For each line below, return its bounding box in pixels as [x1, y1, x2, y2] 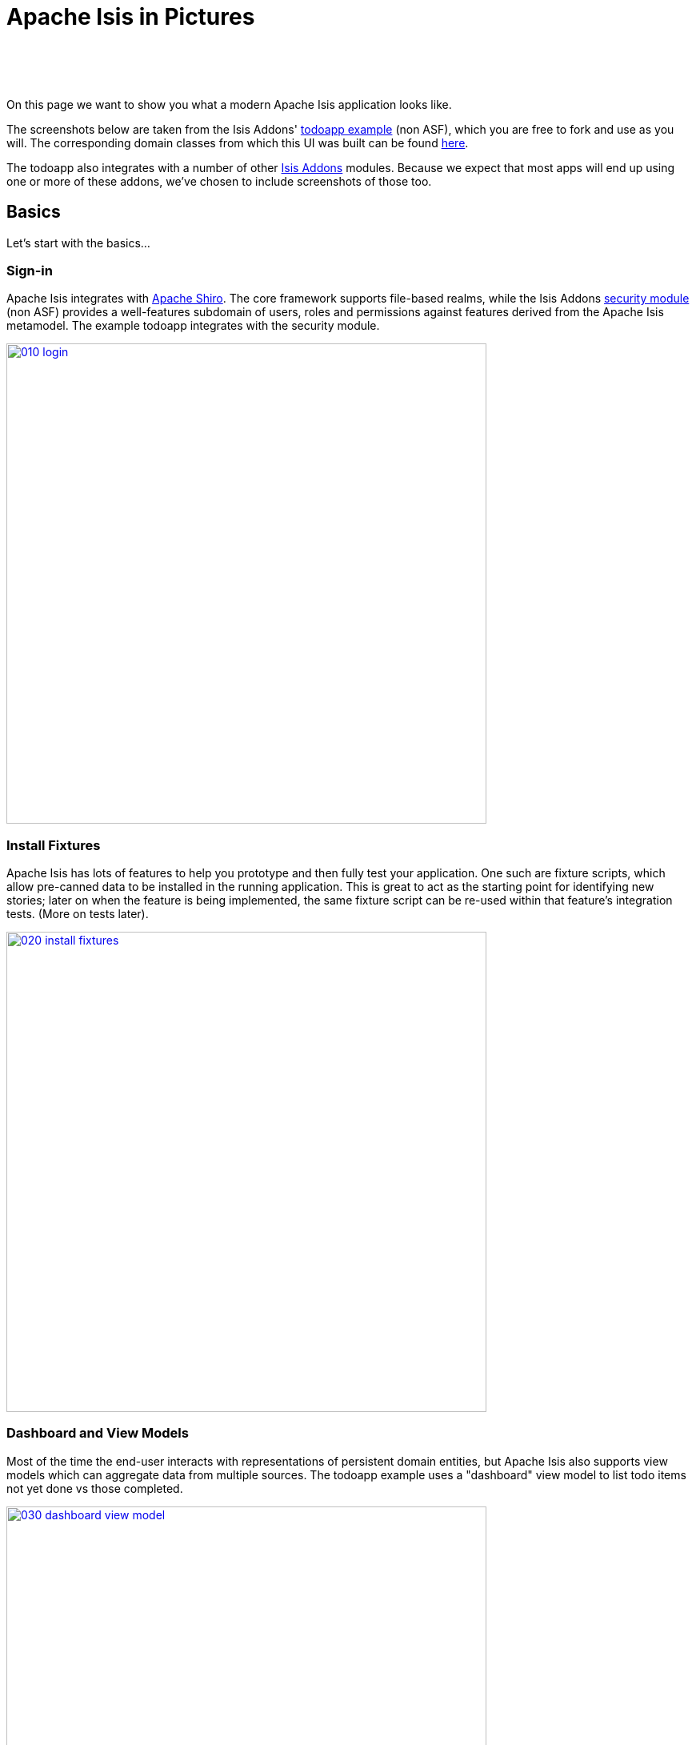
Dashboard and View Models [6, 1425, 189, 1442]
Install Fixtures [6, 836, 101, 853]
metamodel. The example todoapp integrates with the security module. [6, 319, 380, 333]
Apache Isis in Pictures [6, 3, 255, 30]
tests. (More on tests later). [6, 907, 149, 921]
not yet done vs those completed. [6, 1481, 183, 1495]
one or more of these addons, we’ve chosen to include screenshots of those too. [6, 174, 432, 188]
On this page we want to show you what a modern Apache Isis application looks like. [6, 97, 452, 111]
